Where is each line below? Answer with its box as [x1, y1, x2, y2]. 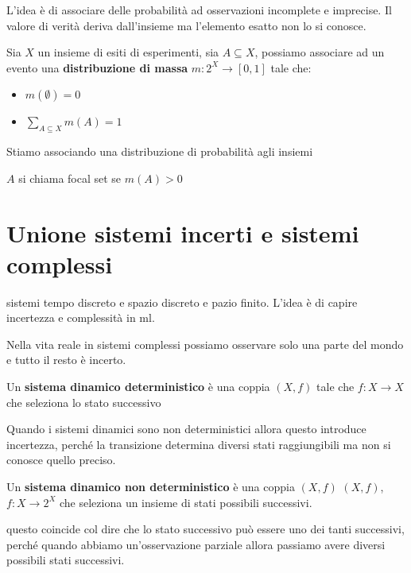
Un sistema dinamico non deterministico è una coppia [6, 478, 295, 495]
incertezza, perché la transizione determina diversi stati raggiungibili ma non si [6, 436, 391, 452]
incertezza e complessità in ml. [6, 309, 155, 326]
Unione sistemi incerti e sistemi [6, 216, 359, 249]
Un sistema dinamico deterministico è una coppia [6, 378, 270, 395]
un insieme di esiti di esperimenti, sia [37, 44, 219, 60]
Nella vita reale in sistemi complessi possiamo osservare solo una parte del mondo [6, 335, 404, 352]
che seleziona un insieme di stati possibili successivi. [60, 494, 312, 510]
